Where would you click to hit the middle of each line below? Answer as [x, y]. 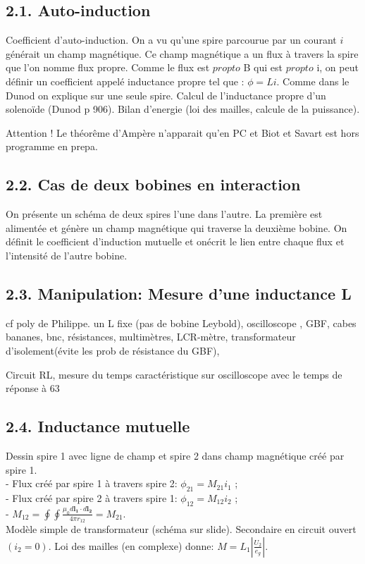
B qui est [263, 67]
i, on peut [338, 67]
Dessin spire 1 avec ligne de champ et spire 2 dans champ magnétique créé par [175, 455]
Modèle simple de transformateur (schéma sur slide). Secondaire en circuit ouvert [181, 529]
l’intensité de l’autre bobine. [67, 255]
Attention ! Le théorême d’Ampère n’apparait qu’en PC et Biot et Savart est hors [182, 132]
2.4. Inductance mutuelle [98, 426]
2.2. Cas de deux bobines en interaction [153, 184]
